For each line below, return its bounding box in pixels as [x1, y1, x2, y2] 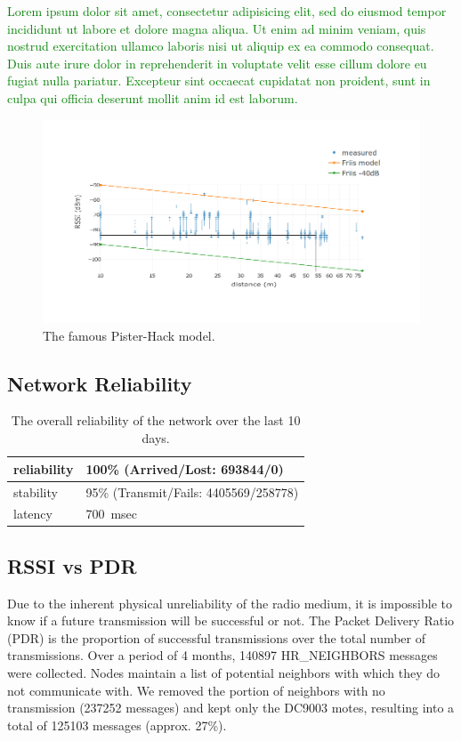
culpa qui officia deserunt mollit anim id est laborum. [7, 88, 298, 107]
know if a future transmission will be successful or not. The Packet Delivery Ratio [7, 611, 455, 630]
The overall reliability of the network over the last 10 [11, 411, 301, 430]
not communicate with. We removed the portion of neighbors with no [7, 681, 385, 699]
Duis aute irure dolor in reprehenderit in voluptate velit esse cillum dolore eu [7, 53, 427, 72]
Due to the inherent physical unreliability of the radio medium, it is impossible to [7, 593, 452, 612]
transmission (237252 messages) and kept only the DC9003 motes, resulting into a [7, 698, 455, 717]
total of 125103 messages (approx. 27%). [7, 715, 227, 734]
